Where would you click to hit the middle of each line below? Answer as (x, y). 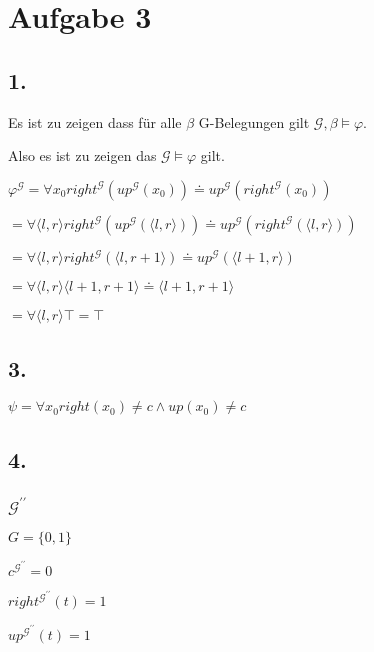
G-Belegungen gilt (254, 121)
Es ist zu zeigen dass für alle (95, 121)
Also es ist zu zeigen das (82, 155)
